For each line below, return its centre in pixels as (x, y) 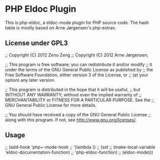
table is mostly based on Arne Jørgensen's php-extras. (61, 27)
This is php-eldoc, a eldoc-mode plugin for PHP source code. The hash (77, 23)
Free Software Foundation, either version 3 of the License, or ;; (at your (77, 75)
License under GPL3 (36, 43)
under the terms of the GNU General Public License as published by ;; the (79, 69)
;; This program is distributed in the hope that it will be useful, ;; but (73, 90)
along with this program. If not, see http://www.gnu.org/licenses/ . (71, 120)
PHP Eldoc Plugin (41, 9)
